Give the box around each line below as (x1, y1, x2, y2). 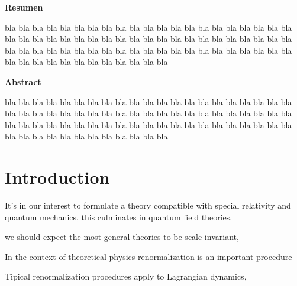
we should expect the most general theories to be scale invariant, (5, 230, 239, 243)
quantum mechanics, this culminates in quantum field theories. (5, 210, 233, 223)
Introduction (5, 165, 110, 189)
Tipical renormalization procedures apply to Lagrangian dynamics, (5, 270, 247, 282)
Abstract (5, 75, 41, 87)
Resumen (5, 1, 43, 13)
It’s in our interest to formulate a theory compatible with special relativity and (5, 199, 291, 212)
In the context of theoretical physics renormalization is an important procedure (5, 250, 292, 262)
